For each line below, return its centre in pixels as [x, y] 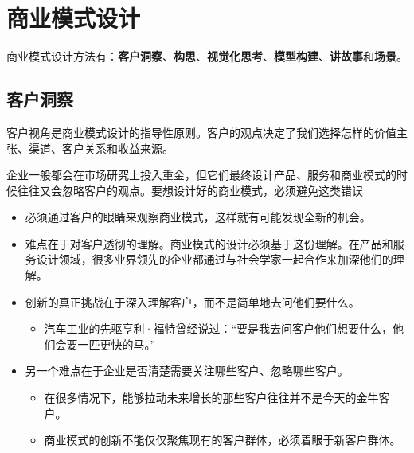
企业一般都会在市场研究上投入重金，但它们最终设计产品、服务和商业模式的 [201, 175]
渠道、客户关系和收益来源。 [101, 148]
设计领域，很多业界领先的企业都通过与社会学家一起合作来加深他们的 [215, 259]
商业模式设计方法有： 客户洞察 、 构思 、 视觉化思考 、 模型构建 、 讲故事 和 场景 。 [207, 56]
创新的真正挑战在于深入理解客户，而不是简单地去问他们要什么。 [192, 301]
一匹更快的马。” [117, 344]
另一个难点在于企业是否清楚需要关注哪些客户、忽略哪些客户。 [187, 371]
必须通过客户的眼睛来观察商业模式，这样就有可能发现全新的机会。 [198, 217]
